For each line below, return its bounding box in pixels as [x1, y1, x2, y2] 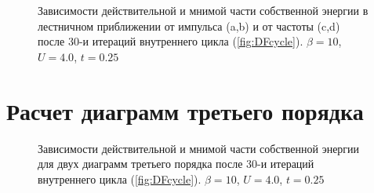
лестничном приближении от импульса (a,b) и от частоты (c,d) [38, 17, 340, 34]
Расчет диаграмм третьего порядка [6, 94, 364, 126]
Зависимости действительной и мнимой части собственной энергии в [38, 2, 369, 18]
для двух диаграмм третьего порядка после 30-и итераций [38, 155, 314, 172]
